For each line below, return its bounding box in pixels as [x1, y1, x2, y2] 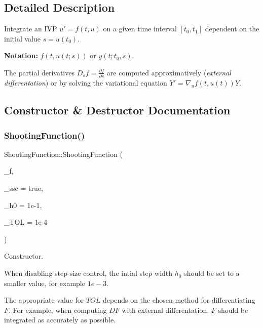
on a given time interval [103, 23, 177, 34]
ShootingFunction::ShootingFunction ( [4, 148, 123, 159]
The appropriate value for [4, 295, 84, 305]
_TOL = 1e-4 [4, 217, 48, 227]
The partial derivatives [4, 67, 74, 77]
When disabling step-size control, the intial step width [4, 268, 173, 278]
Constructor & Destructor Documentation [4, 102, 231, 118]
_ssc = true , [4, 183, 43, 193]
